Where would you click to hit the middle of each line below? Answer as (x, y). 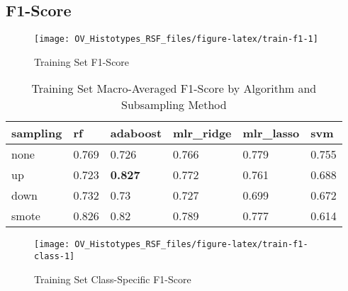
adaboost (136, 133)
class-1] (55, 257)
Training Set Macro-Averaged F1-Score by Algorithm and (174, 89)
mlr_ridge (202, 133)
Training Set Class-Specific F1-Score (113, 279)
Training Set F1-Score (82, 61)
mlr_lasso (271, 133)
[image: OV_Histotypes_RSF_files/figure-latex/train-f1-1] (176, 39)
